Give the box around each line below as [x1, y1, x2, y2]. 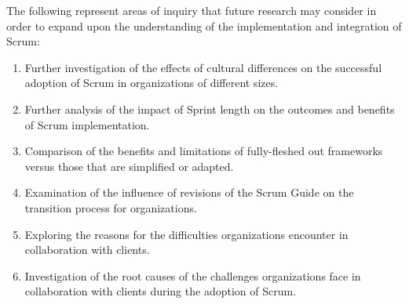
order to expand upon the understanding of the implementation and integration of [6, 17, 402, 34]
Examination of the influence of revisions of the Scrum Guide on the [24, 184, 354, 201]
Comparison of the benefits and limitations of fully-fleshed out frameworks [24, 143, 383, 159]
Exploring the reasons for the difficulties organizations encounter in [24, 226, 349, 242]
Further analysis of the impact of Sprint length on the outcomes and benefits [24, 100, 395, 117]
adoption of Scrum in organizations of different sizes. [24, 74, 279, 91]
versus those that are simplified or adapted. [24, 157, 234, 174]
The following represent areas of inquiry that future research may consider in [6, 2, 377, 18]
